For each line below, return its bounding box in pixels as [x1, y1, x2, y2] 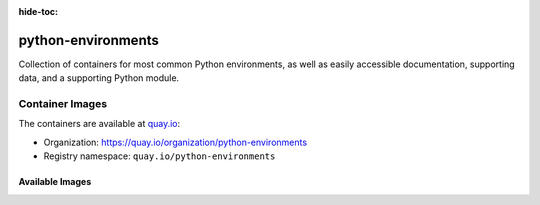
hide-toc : [18, 6, 59, 17]
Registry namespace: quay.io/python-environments [43, 150, 276, 162]
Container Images [18, 97, 108, 111]
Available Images [18, 176, 92, 188]
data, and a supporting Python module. [18, 72, 180, 84]
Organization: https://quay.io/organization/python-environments [43, 136, 308, 148]
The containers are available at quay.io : [18, 118, 181, 130]
